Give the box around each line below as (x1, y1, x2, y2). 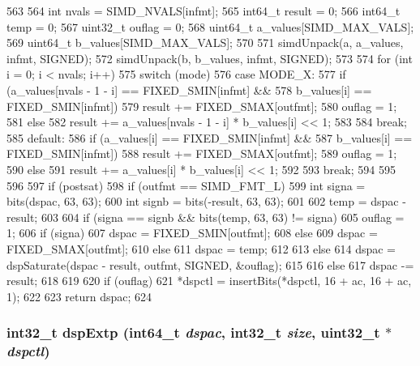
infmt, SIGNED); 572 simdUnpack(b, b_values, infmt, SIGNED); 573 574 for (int (6, 49, 413, 66)
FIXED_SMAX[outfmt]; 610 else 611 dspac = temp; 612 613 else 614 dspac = (6, 240, 396, 257)
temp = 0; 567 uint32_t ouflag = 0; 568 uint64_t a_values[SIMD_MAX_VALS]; (6, 18, 414, 35)
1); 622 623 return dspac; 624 (6, 287, 152, 304)
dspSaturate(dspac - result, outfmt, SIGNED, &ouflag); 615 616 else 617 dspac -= (6, 256, 414, 273)
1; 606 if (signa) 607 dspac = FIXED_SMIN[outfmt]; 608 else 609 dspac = (6, 224, 378, 241)
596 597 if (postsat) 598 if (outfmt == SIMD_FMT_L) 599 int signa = (6, 177, 366, 194)
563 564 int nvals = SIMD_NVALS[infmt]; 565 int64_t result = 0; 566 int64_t (6, 2, 401, 19)
